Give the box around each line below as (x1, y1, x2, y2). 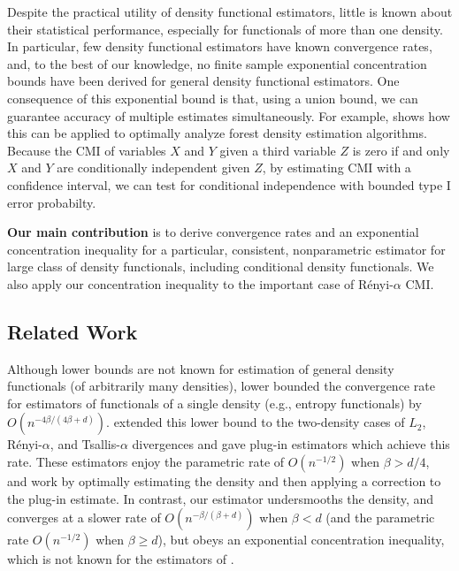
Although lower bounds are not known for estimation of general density (7, 359, 394, 377)
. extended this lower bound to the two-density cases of (106, 413, 405, 431)
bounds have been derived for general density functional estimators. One (7, 72, 400, 90)
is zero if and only (352, 141, 450, 159)
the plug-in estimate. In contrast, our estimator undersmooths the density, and (7, 489, 434, 507)
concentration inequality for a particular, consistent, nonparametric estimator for (7, 240, 446, 258)
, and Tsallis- (50, 435, 120, 453)
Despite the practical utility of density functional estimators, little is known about (7, 3, 453, 20)
